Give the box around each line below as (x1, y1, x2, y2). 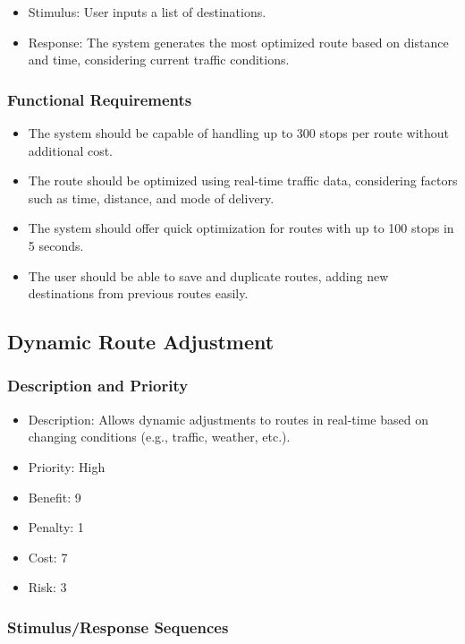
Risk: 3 (28, 578, 67, 597)
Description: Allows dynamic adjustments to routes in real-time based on (28, 409, 428, 428)
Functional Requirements (7, 88, 192, 110)
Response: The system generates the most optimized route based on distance (28, 32, 449, 51)
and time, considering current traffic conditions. (28, 50, 290, 69)
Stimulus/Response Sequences (7, 615, 229, 638)
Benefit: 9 (28, 487, 81, 506)
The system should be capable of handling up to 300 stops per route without (28, 124, 450, 142)
